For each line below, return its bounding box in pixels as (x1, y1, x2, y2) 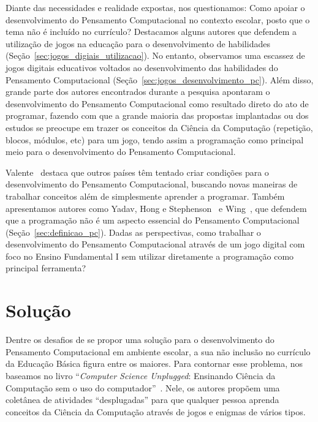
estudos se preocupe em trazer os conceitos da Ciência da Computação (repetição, (6, 121, 313, 134)
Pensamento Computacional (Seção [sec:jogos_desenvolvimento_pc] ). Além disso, (6, 73, 314, 86)
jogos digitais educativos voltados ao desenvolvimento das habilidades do (6, 61, 278, 73)
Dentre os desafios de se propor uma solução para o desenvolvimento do (6, 333, 274, 346)
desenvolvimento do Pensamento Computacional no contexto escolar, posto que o (6, 13, 310, 26)
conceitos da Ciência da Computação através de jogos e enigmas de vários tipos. (6, 405, 306, 418)
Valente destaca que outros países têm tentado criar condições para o (6, 165, 269, 178)
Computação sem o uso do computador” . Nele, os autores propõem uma (6, 381, 280, 394)
